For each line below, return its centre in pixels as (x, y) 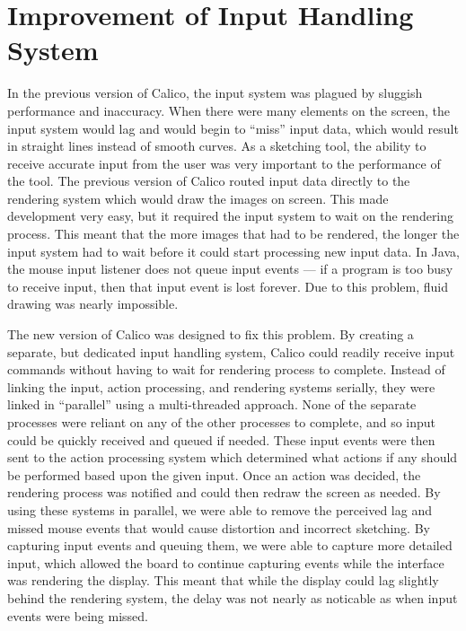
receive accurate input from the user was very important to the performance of (224, 163)
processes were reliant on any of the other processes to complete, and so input (222, 422)
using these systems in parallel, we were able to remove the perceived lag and (220, 509)
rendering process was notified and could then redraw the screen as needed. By (224, 492)
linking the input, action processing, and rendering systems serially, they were (221, 386)
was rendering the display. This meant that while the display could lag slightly (223, 580)
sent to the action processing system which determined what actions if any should (233, 457)
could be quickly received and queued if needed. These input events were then (221, 439)
